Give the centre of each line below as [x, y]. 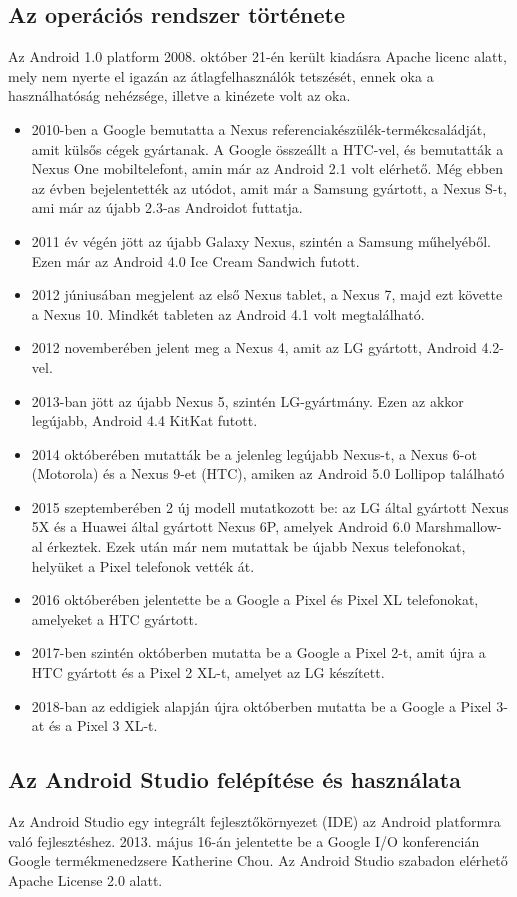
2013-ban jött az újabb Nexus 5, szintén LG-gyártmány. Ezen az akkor [247, 400]
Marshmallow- [458, 526]
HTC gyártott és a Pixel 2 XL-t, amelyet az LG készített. [208, 672]
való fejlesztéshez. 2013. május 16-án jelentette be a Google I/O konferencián [244, 840]
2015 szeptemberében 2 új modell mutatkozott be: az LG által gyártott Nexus [270, 506]
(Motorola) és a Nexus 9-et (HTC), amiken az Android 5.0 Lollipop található [268, 473]
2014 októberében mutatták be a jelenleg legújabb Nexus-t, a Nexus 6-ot [254, 453]
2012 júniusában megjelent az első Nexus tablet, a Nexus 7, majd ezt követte [267, 294]
